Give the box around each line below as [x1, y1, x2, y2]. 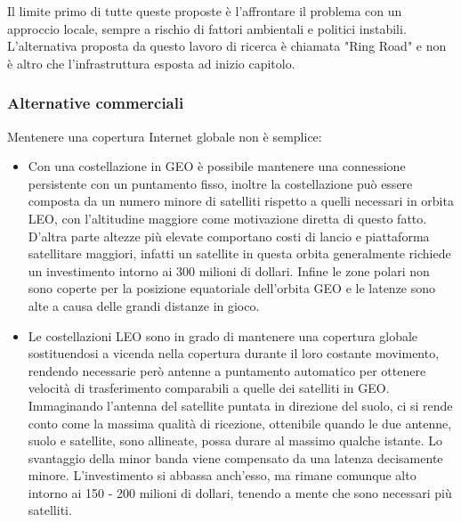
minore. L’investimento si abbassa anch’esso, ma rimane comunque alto [28, 466, 417, 485]
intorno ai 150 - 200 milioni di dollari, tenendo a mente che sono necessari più [28, 483, 452, 502]
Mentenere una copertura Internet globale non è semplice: [7, 126, 322, 145]
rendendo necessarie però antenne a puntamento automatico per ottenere [28, 361, 426, 379]
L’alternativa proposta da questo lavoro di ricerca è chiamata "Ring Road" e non [7, 37, 447, 55]
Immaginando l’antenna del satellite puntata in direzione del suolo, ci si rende [28, 396, 453, 414]
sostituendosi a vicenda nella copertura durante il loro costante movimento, [28, 344, 440, 363]
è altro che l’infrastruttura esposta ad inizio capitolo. [7, 53, 295, 72]
